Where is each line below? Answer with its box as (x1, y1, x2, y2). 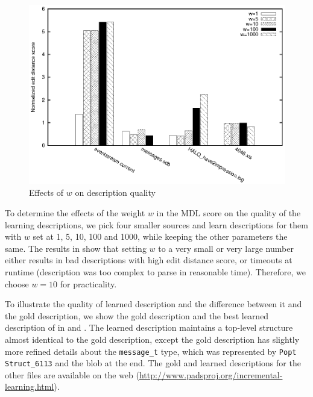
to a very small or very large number (158, 242, 294, 254)
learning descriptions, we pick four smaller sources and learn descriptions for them (5, 218, 308, 231)
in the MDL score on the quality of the (156, 207, 301, 219)
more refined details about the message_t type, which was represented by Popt (5, 345, 297, 357)
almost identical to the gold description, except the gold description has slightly (5, 333, 300, 345)
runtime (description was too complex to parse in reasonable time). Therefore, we (5, 266, 306, 278)
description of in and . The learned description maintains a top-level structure (5, 321, 293, 334)
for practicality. (60, 277, 117, 290)
